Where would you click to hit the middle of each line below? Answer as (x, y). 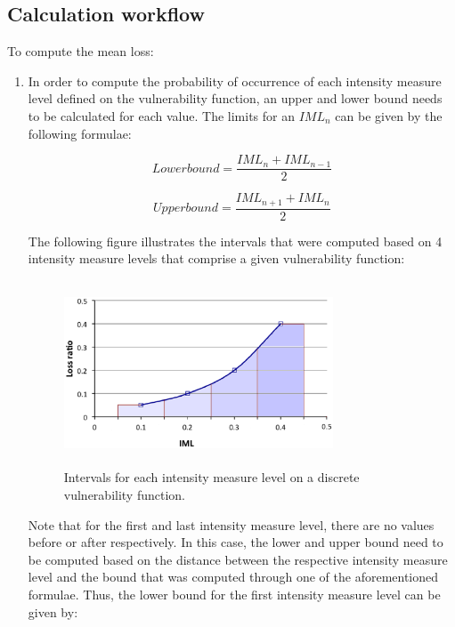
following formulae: (80, 133)
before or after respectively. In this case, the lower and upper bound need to (236, 542)
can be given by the (389, 115)
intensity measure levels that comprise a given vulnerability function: (216, 258)
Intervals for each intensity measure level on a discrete (211, 477)
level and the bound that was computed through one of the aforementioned (233, 577)
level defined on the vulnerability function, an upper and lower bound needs (235, 98)
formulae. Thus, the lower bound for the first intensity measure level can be (234, 594)
